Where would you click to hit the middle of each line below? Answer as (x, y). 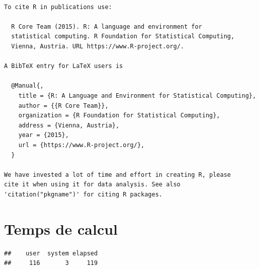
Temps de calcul (61, 228)
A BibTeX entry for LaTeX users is (64, 66)
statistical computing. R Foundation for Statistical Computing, (123, 37)
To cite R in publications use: (58, 7)
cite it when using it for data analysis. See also (92, 185)
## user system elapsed (51, 253)
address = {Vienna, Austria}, (69, 125)
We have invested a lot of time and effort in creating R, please (118, 175)
